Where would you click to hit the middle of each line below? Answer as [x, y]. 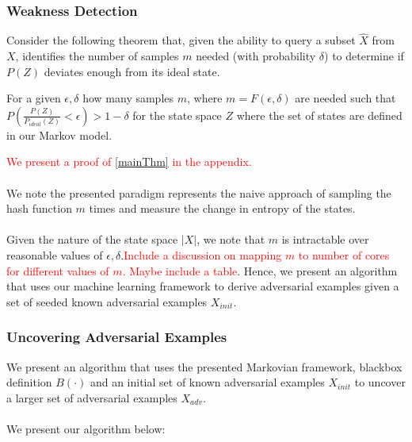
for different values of [58, 270]
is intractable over [325, 239]
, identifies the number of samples [97, 56]
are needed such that [345, 98]
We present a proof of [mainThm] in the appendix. [129, 161]
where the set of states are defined [319, 115]
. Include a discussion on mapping [201, 254]
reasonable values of [55, 254]
